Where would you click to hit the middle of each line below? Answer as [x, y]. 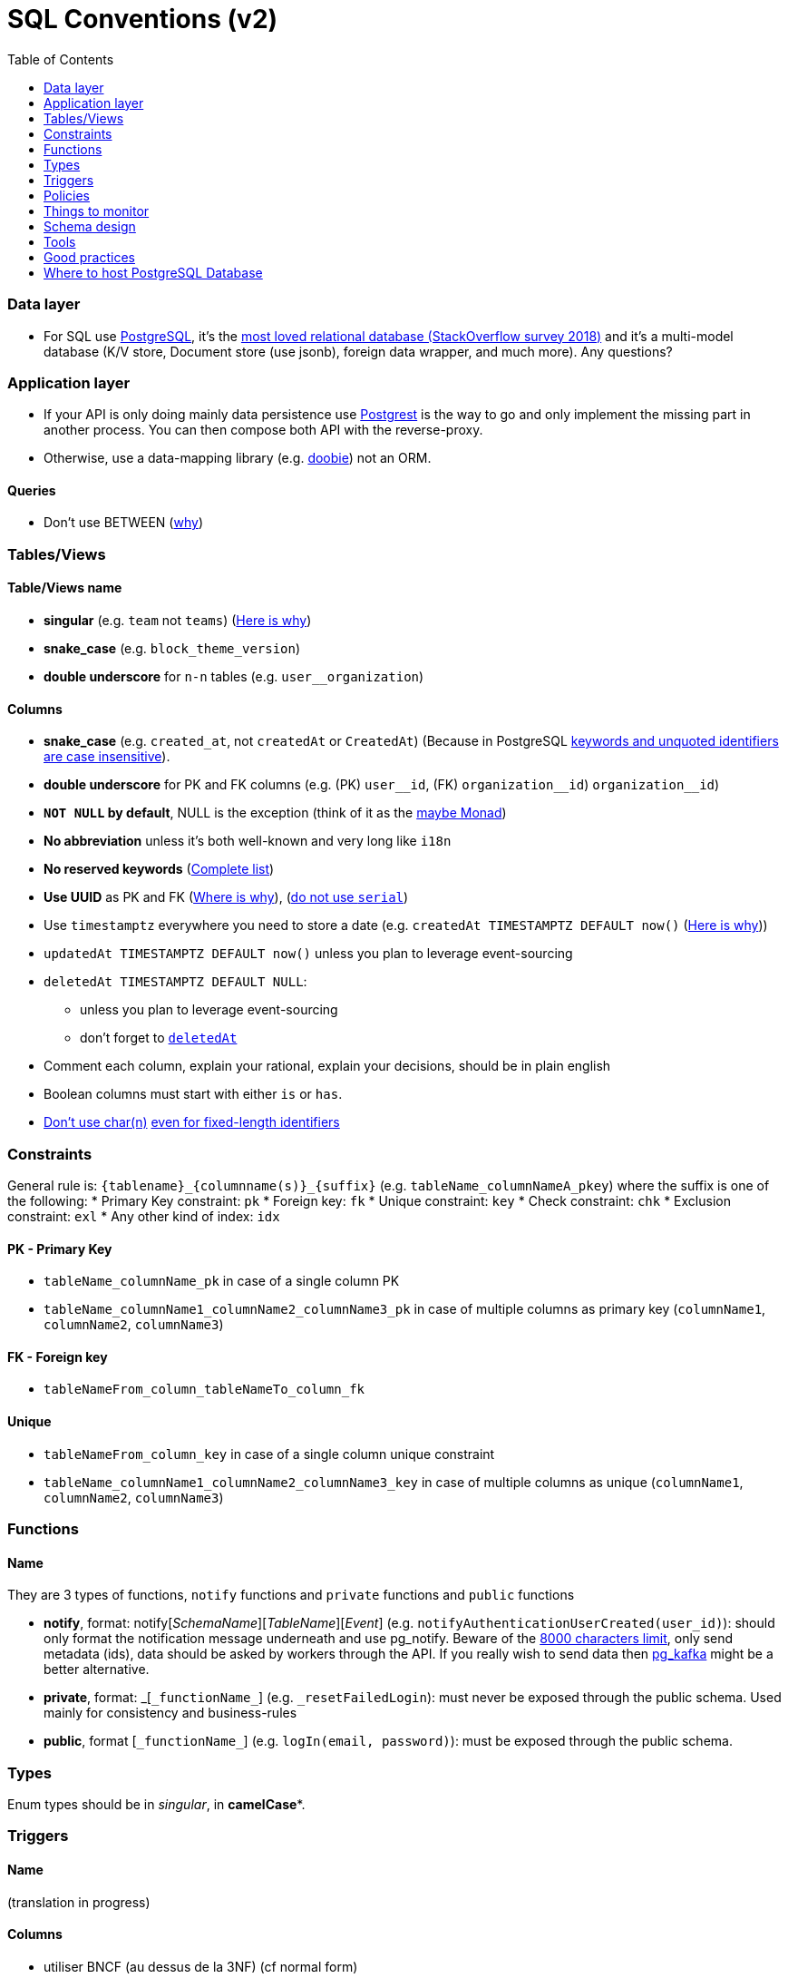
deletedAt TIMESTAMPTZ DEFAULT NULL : [175, 982]
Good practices [89, 257]
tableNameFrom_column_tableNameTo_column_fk [204, 1390]
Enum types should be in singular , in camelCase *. [156, 1805]
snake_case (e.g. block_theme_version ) [172, 649]
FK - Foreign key [58, 1356]
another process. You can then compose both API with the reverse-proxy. [263, 430]
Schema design [90, 226]
